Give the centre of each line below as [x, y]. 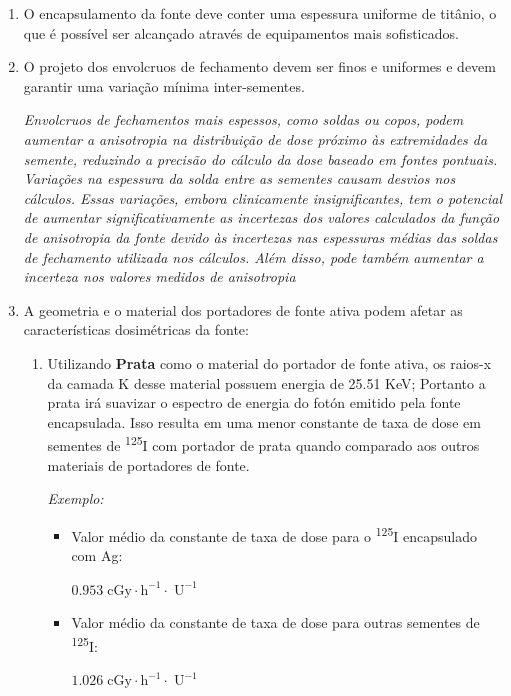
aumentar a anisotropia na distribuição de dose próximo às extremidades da [255, 138]
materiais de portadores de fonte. [148, 464]
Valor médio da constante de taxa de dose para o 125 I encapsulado [274, 534]
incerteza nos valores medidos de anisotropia [159, 276]
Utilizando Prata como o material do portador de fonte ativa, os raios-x [269, 362]
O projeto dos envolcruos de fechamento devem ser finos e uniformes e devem [259, 66]
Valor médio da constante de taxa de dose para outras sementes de [275, 622]
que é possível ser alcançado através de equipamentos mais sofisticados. [241, 32]
